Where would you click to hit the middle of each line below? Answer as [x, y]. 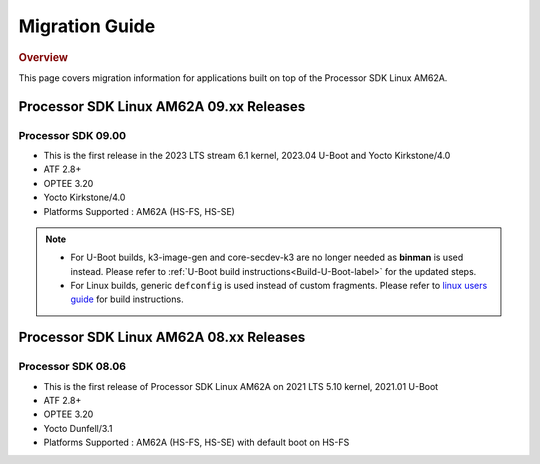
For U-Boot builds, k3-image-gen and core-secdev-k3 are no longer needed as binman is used [267, 257]
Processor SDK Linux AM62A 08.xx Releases [162, 337]
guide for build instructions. [127, 299]
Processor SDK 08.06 [72, 367]
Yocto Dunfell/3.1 [78, 428]
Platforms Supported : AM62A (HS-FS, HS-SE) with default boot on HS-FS [196, 442]
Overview [43, 57]
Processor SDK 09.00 [72, 135]
